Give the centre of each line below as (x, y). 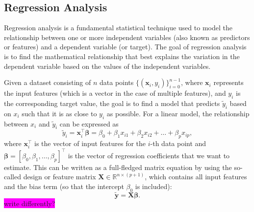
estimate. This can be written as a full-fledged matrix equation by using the (118, 167)
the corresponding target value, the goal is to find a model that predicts (112, 103)
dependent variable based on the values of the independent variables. (107, 66)
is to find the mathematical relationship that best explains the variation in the (122, 56)
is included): (153, 186)
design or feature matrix (60, 177)
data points (117, 82)
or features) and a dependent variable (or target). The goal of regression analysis (125, 47)
